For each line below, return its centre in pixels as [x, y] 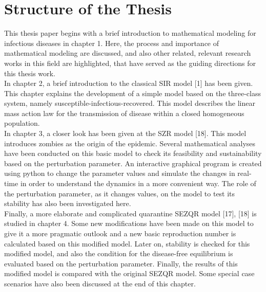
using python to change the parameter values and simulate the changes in [120, 173]
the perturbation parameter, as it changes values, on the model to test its [120, 193]
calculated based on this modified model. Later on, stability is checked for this [127, 243]
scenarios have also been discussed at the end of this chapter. [100, 283]
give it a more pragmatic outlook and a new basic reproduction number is [120, 233]
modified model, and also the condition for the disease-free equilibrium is [119, 253]
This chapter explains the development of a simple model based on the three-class [132, 93]
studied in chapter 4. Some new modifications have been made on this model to [129, 223]
